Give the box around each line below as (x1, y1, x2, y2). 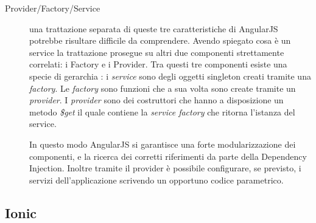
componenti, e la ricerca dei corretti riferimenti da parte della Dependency (29, 149, 307, 162)
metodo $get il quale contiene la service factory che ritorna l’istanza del (29, 105, 295, 118)
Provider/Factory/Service (5, 2, 100, 14)
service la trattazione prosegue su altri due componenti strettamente (29, 46, 284, 58)
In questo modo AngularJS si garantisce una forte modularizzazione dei (29, 137, 296, 150)
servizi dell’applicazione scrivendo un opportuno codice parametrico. (29, 173, 284, 186)
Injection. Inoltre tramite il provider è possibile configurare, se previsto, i (29, 162, 301, 174)
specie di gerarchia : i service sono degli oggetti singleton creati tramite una (29, 69, 311, 82)
